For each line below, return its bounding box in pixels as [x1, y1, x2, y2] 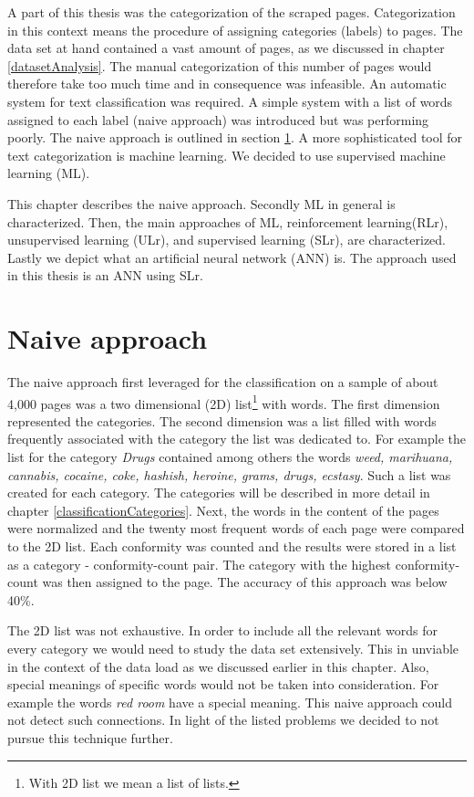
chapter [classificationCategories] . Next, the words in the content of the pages [7, 500, 439, 519]
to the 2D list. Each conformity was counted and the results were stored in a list [7, 537, 457, 556]
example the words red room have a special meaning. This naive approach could [7, 692, 453, 711]
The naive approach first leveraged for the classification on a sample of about [7, 372, 438, 392]
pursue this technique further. [7, 728, 173, 747]
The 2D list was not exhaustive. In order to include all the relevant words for [7, 621, 438, 640]
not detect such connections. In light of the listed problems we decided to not [7, 710, 439, 729]
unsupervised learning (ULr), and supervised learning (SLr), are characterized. [7, 230, 446, 249]
